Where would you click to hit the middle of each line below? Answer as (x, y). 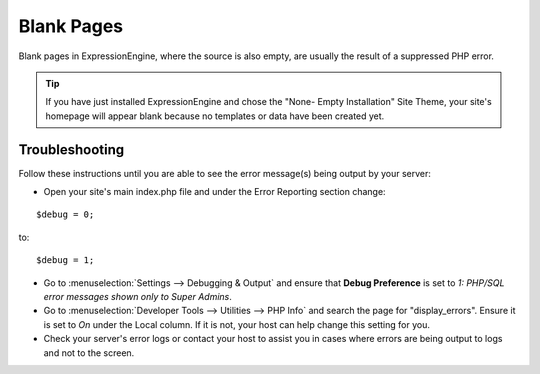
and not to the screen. (89, 352)
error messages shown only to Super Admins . (137, 296)
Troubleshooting (71, 149)
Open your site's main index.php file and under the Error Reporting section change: (214, 192)
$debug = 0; (65, 214)
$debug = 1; (65, 260)
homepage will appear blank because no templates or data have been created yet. (215, 116)
